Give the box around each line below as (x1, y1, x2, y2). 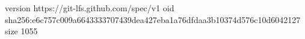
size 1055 (5, 25, 38, 37)
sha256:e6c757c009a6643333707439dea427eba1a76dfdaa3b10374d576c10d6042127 (5, 13, 301, 25)
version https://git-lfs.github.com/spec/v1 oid (5, 2, 174, 14)
